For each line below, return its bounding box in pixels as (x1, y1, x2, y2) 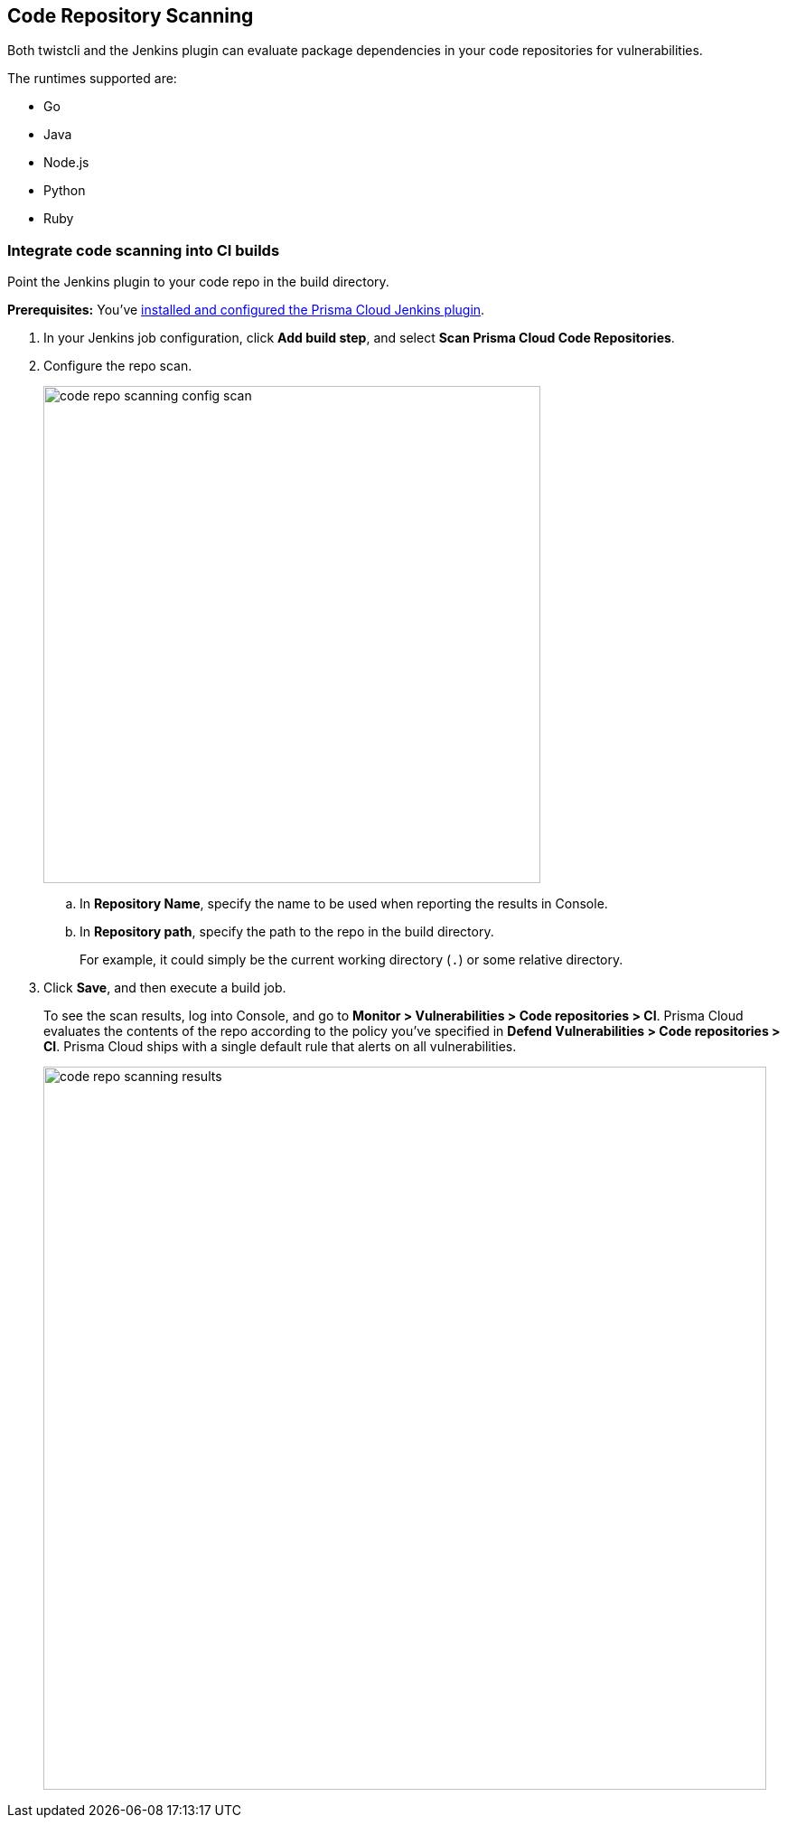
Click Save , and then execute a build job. (43, 980, 286, 996)
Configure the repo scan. (43, 358, 192, 374)
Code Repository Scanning (7, 5, 254, 27)
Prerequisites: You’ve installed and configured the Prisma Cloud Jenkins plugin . (7, 302, 485, 318)
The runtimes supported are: (7, 71, 177, 87)
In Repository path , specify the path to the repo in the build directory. (80, 924, 494, 940)
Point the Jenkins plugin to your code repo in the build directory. (7, 274, 389, 290)
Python (43, 183, 86, 199)
